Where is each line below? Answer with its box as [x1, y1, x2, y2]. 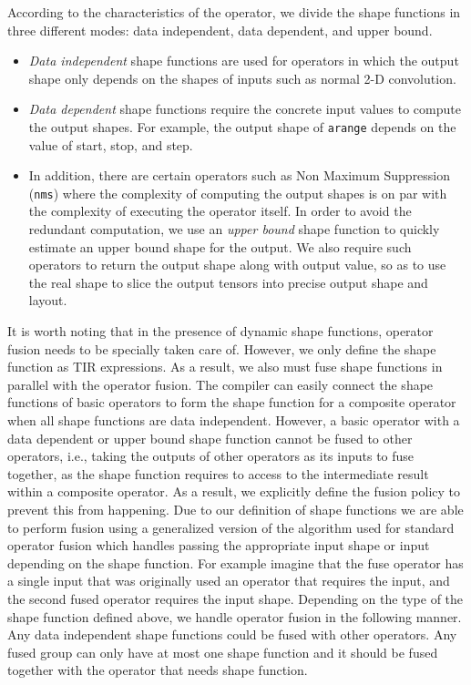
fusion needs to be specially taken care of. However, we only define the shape [7, 339, 436, 358]
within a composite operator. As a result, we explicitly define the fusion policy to [7, 482, 461, 501]
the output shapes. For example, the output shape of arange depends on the [28, 117, 456, 136]
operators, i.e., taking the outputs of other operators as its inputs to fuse [7, 446, 415, 465]
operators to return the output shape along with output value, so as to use [28, 255, 446, 274]
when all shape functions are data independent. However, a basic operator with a [7, 411, 460, 429]
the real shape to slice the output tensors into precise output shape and [28, 272, 428, 291]
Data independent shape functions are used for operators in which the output [28, 51, 459, 70]
